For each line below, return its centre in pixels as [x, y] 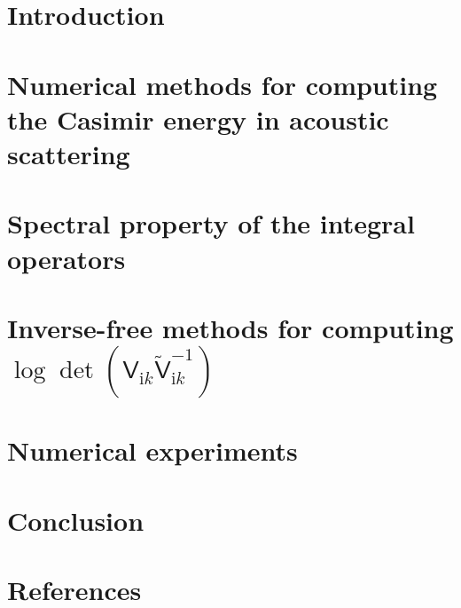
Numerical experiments [152, 450]
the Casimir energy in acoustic [198, 118]
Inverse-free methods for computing [230, 327]
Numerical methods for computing [223, 84]
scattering [69, 153]
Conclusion [76, 520]
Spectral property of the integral [211, 223]
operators [66, 258]
